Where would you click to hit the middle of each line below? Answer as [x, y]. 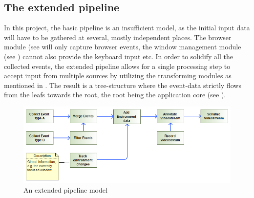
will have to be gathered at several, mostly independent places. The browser [118, 37]
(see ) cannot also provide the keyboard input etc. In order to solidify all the [119, 56]
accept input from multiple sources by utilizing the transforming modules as [118, 76]
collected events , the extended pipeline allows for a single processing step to [117, 66]
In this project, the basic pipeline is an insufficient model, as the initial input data [127, 28]
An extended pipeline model [65, 189]
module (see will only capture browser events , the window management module [123, 47]
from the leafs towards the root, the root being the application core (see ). [115, 95]
